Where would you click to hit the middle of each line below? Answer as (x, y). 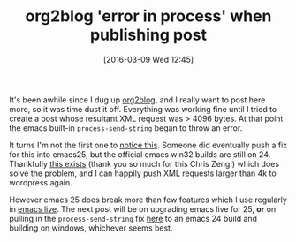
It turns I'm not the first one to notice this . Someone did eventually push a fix (148, 145)
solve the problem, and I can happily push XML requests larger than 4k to (143, 173)
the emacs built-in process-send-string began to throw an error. (126, 128)
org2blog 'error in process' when (148, 16)
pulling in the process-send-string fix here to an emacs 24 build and (133, 218)
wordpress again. (41, 182)
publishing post (148, 35)
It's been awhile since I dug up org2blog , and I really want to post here (137, 100)
